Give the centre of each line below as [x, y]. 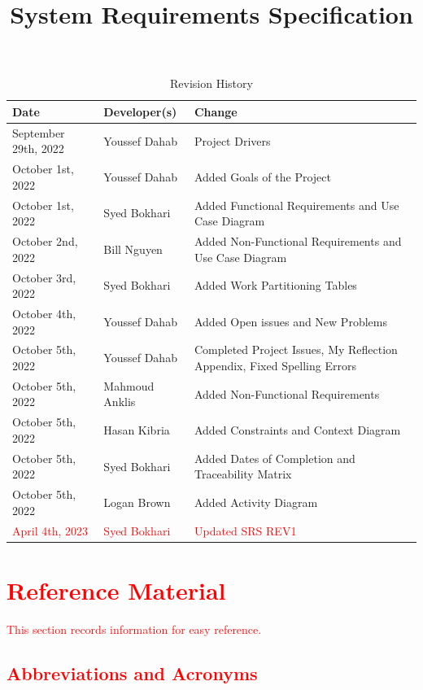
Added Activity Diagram [256, 502]
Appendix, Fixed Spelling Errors [275, 366]
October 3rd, [44, 277]
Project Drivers [232, 140]
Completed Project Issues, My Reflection [296, 349]
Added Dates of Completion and [275, 458]
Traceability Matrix [243, 474]
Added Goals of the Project [262, 177]
